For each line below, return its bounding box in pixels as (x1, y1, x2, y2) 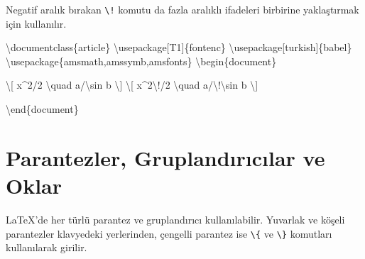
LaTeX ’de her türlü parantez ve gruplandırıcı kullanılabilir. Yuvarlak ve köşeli (6, 211, 345, 226)
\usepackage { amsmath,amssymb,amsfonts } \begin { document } (6, 53, 277, 68)
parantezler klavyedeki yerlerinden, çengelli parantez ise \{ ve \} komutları (6, 226, 332, 241)
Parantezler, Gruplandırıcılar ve (6, 143, 325, 172)
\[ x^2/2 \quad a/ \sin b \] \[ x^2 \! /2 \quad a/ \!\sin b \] (6, 77, 258, 92)
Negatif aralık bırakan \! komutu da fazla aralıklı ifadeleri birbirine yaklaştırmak (6, 2, 359, 16)
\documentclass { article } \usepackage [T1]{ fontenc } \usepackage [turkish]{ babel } (6, 40, 352, 55)
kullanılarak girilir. (6, 240, 87, 255)
